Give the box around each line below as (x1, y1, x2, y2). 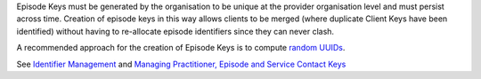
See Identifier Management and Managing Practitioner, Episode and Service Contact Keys (16, 59, 346, 69)
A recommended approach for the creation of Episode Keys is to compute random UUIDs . (16, 43, 346, 53)
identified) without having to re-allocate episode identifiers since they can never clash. (16, 26, 334, 36)
